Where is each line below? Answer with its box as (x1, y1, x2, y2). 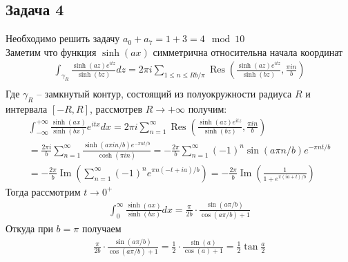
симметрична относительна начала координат (153, 44, 343, 59)
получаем (81, 221, 122, 236)
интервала (6, 102, 48, 115)
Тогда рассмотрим (6, 184, 81, 198)
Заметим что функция (6, 44, 97, 59)
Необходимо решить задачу (6, 31, 120, 46)
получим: (188, 102, 227, 115)
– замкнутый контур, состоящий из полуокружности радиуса (37, 86, 292, 101)
